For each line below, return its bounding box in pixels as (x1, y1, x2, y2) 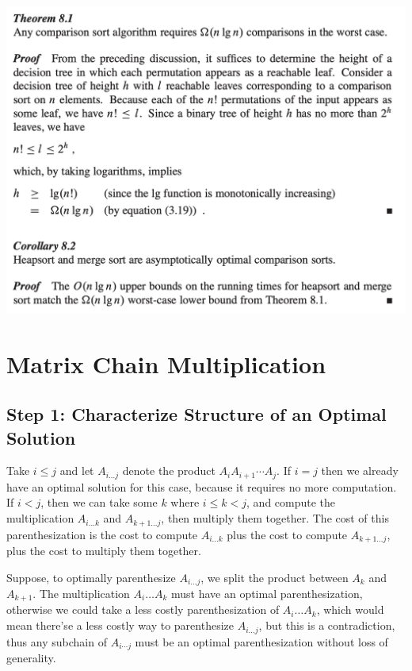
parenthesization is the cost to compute (6, 526, 197, 542)
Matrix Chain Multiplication (6, 347, 326, 380)
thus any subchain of (6, 633, 107, 650)
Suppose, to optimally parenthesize (6, 569, 176, 585)
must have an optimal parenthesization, (170, 585, 363, 602)
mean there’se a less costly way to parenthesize (6, 617, 234, 634)
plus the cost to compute (227, 526, 348, 542)
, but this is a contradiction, (258, 617, 395, 634)
